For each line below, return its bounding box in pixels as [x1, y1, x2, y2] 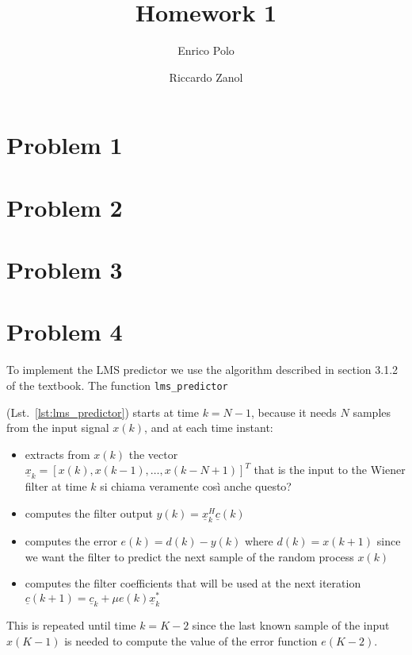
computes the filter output [25, 505, 153, 522]
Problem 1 [6, 129, 123, 161]
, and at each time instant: [144, 419, 273, 436]
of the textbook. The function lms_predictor [6, 376, 228, 393]
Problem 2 [6, 191, 123, 223]
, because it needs [250, 403, 337, 420]
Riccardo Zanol [169, 68, 243, 85]
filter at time [25, 478, 87, 495]
